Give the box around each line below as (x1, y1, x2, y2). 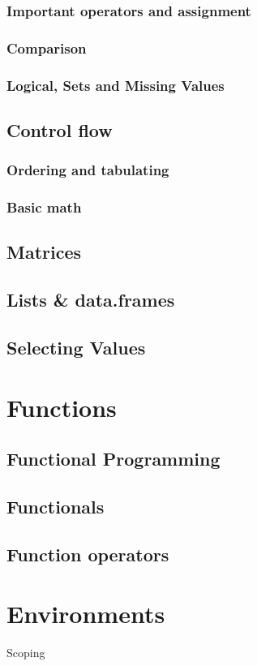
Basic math (6, 197, 82, 217)
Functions (6, 390, 117, 423)
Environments (6, 597, 165, 630)
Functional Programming (6, 446, 221, 471)
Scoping (6, 644, 45, 661)
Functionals (6, 493, 105, 518)
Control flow (6, 117, 113, 142)
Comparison (6, 37, 87, 58)
